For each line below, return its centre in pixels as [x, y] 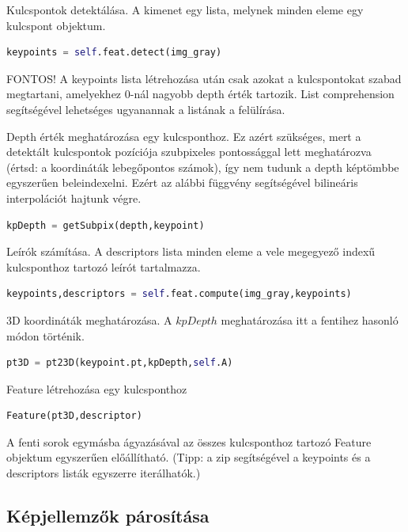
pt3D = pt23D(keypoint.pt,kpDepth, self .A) [120, 363]
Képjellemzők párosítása [108, 516]
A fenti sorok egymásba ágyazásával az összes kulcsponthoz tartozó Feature [189, 441]
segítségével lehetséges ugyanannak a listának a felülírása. [146, 109]
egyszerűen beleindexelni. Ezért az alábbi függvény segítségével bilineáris [182, 182]
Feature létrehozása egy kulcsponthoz [97, 388]
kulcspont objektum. [56, 25]
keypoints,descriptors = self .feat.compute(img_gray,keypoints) [179, 294]
